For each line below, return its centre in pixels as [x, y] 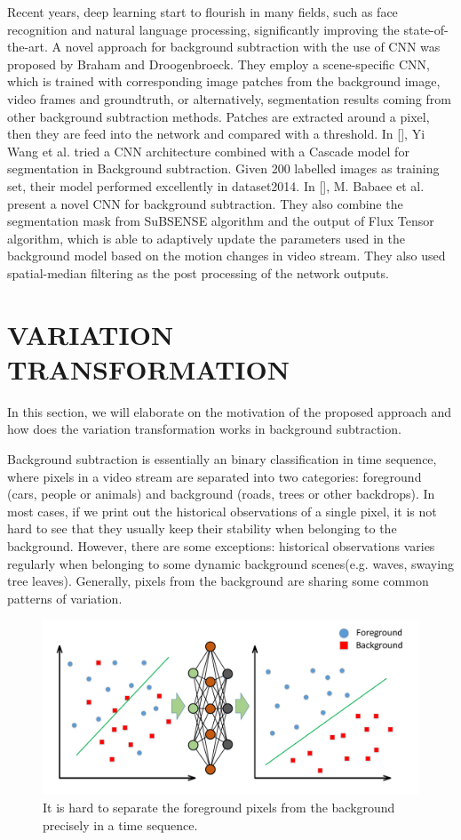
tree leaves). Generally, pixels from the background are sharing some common [218, 581]
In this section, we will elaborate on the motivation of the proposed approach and [230, 411]
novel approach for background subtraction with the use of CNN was [253, 47]
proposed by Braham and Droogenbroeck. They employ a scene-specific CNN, [219, 64]
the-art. [28, 47]
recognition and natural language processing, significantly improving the [203, 29]
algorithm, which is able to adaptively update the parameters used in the [206, 238]
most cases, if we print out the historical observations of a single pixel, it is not [222, 511]
